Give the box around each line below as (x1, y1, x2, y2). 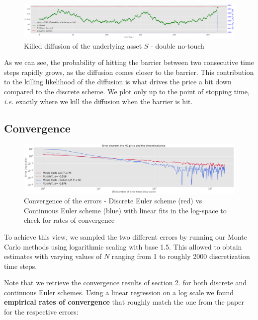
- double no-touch (151, 40, 204, 51)
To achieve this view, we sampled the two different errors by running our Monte (4, 231, 247, 242)
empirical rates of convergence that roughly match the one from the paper (4, 297, 244, 307)
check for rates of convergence (24, 215, 115, 225)
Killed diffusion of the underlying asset (24, 40, 142, 51)
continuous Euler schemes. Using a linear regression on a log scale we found (4, 287, 234, 297)
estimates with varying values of (4, 251, 102, 261)
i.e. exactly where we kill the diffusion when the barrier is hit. (4, 96, 193, 106)
